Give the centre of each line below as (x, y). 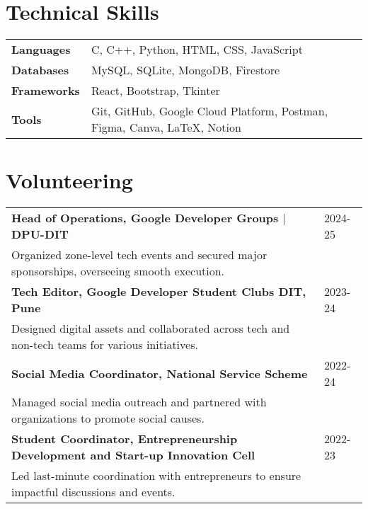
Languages (41, 50)
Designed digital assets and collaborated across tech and (151, 328)
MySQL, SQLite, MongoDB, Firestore (185, 70)
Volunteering (69, 180)
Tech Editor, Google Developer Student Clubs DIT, (159, 292)
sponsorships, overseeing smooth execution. (118, 271)
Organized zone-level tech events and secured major (139, 255)
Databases (40, 70)
